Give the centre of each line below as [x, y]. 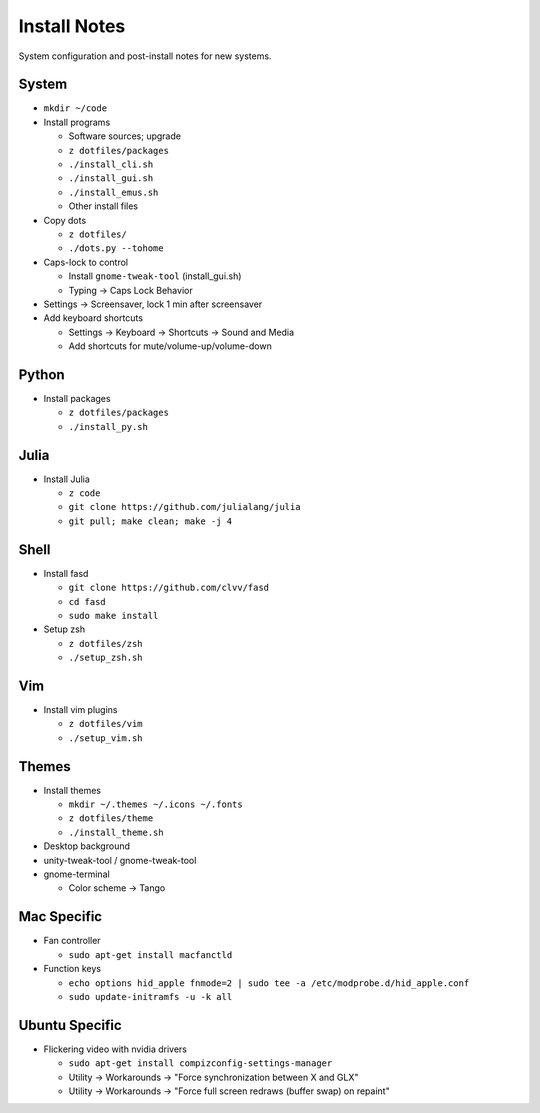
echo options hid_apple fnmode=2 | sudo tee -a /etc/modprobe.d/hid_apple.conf [269, 983]
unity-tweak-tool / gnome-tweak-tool [120, 860]
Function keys [72, 969]
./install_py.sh [108, 426]
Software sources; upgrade [125, 136]
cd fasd [87, 601]
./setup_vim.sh [106, 738]
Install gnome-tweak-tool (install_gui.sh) [155, 276]
